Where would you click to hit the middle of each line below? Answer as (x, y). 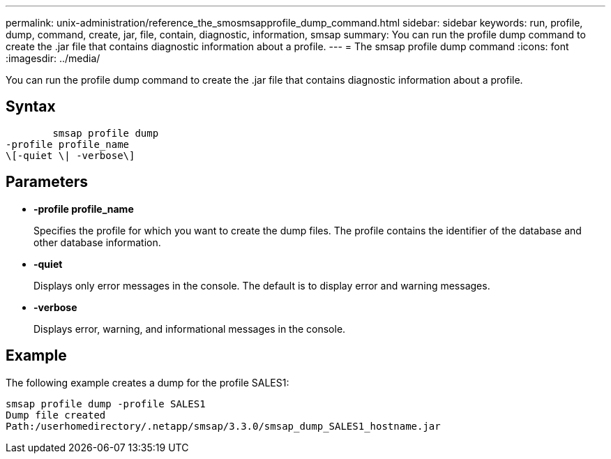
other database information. (97, 242)
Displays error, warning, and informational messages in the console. (190, 329)
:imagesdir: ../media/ (53, 58)
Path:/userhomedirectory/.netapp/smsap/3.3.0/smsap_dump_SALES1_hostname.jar (223, 426)
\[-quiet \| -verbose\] (70, 155)
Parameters (47, 182)
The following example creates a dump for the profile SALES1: (148, 382)
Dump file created (56, 415)
